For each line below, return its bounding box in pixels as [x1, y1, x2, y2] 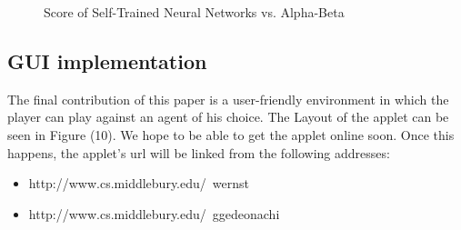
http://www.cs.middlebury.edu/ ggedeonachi [28, 204, 280, 223]
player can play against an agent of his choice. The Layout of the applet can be [7, 107, 449, 126]
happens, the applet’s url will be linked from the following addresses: [7, 143, 390, 162]
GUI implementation [7, 46, 207, 75]
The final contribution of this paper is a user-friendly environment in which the [7, 89, 449, 108]
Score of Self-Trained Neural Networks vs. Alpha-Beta [44, 3, 345, 21]
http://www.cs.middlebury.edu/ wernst [28, 174, 249, 193]
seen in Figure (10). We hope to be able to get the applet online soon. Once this [7, 125, 455, 144]
